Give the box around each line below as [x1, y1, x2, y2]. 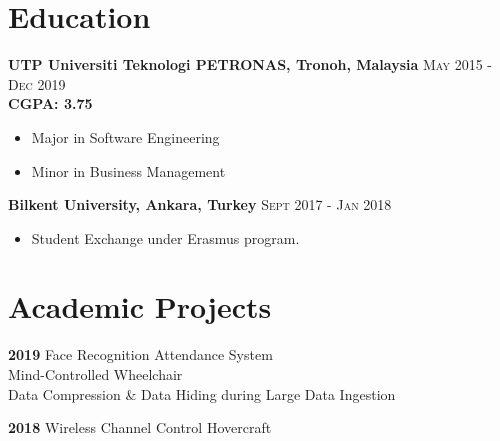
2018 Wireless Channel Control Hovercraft [8, 417, 272, 438]
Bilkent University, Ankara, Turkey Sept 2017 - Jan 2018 [8, 194, 392, 215]
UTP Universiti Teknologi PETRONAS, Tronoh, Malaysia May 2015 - [8, 54, 492, 75]
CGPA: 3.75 [8, 93, 93, 114]
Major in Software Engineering [31, 126, 220, 147]
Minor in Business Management [31, 160, 226, 181]
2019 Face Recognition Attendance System [8, 344, 273, 365]
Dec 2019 [8, 73, 66, 94]
